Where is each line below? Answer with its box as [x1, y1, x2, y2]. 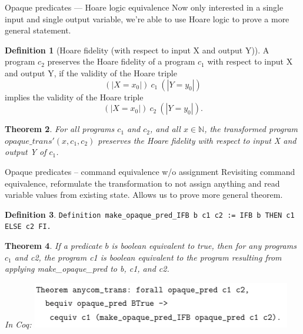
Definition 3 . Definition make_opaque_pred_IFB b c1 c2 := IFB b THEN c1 [5, 208, 295, 220]
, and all [150, 123, 181, 135]
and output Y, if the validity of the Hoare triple [5, 66, 177, 79]
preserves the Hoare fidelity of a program [47, 55, 195, 68]
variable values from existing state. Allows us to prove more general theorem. [5, 188, 283, 201]
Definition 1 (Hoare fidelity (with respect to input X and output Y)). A [5, 43, 269, 56]
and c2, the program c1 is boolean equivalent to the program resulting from [14, 251, 282, 263]
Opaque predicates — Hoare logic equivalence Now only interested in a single [5, 1, 284, 13]
